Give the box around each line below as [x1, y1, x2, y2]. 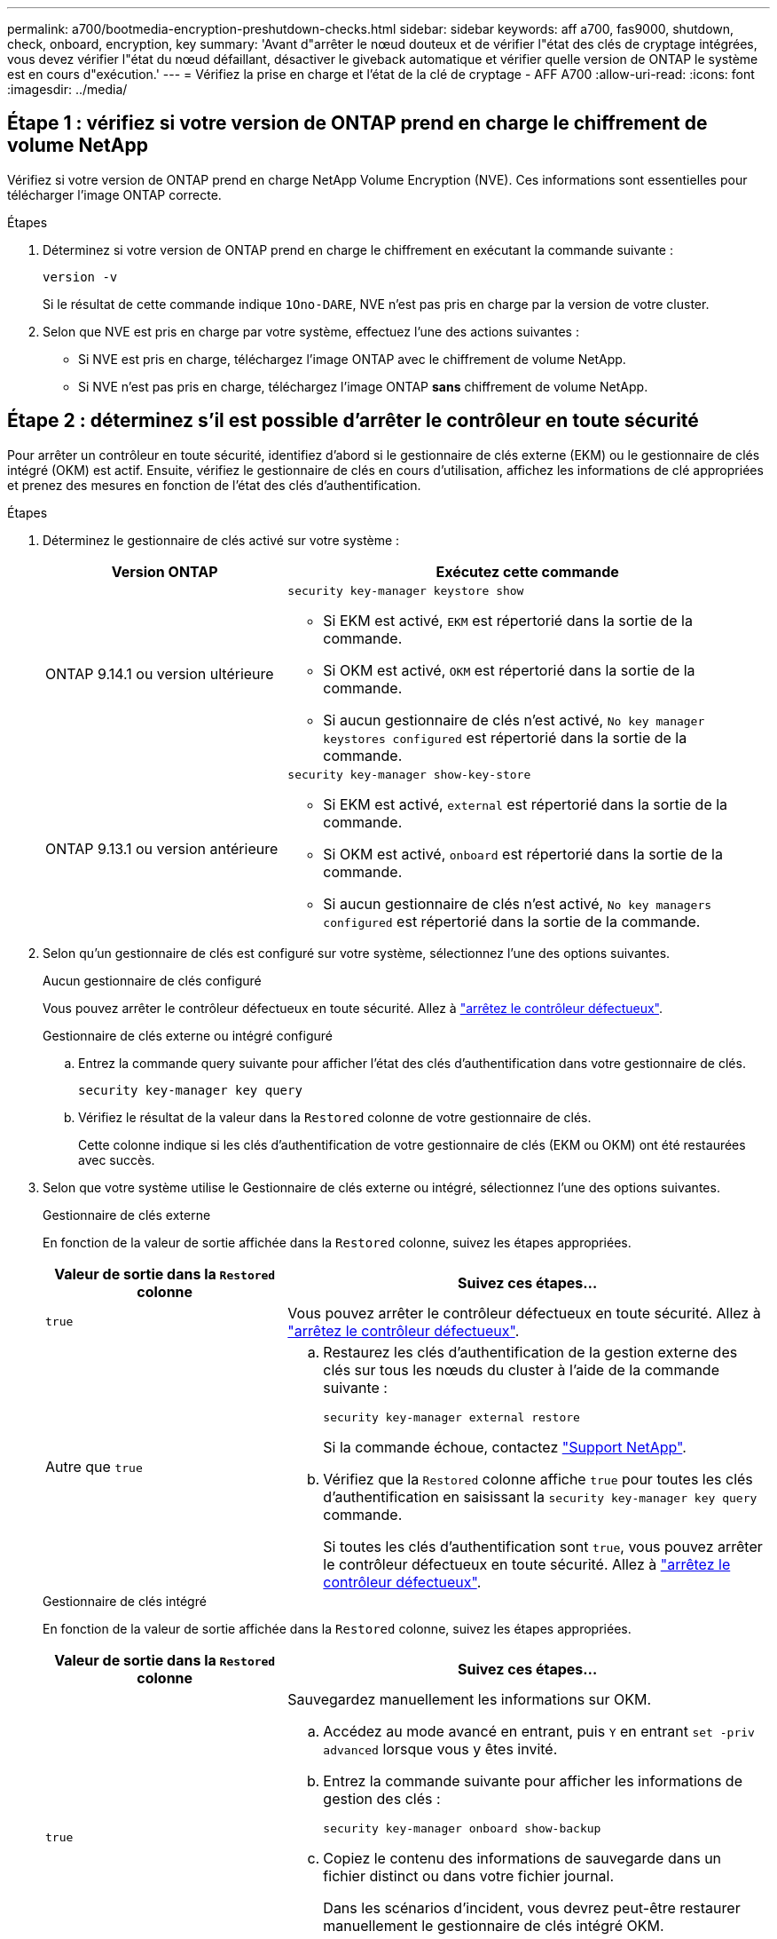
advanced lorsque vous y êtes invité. [323, 1739, 558, 1758]
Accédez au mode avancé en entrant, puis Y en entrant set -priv [323, 1721, 755, 1740]
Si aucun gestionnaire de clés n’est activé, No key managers [323, 894, 712, 913]
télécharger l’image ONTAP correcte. [7, 186, 222, 202]
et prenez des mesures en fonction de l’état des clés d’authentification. [7, 477, 421, 493]
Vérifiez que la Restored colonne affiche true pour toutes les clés [323, 1469, 753, 1488]
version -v [43, 269, 118, 284]
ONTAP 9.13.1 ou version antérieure [45, 840, 279, 859]
